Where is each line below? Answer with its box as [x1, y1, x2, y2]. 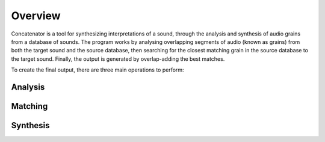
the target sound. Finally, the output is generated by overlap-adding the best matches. [11, 55, 225, 63]
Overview [11, 9, 61, 22]
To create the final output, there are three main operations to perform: [11, 66, 184, 73]
